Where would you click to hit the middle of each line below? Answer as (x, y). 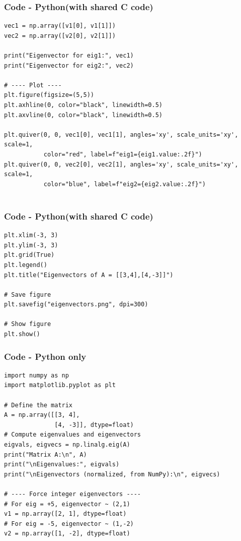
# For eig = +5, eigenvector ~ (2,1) (67, 504)
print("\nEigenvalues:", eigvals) (62, 465)
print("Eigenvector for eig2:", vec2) (69, 65)
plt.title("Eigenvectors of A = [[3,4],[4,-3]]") (89, 275)
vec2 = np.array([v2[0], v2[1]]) (60, 36)
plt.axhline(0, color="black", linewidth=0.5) (83, 105)
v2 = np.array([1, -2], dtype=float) (67, 534)
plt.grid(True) (29, 255)
